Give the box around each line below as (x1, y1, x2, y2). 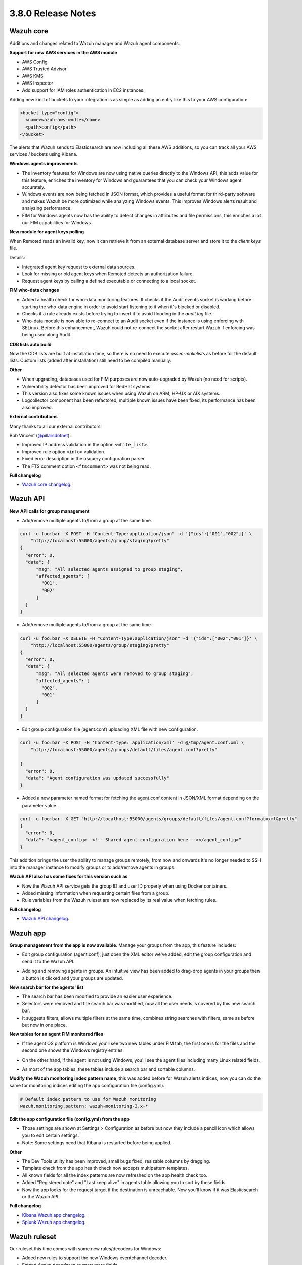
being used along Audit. (22, 332, 72, 338)
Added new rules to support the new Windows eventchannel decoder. (22, 1255, 168, 1261)
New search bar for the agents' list (9, 984, 84, 990)
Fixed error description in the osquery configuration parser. (22, 456, 146, 462)
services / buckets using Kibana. (9, 151, 78, 157)
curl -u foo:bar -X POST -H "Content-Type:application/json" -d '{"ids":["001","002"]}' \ (20, 531, 252, 536)
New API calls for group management (9, 508, 90, 514)
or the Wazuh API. (22, 1193, 60, 1199)
